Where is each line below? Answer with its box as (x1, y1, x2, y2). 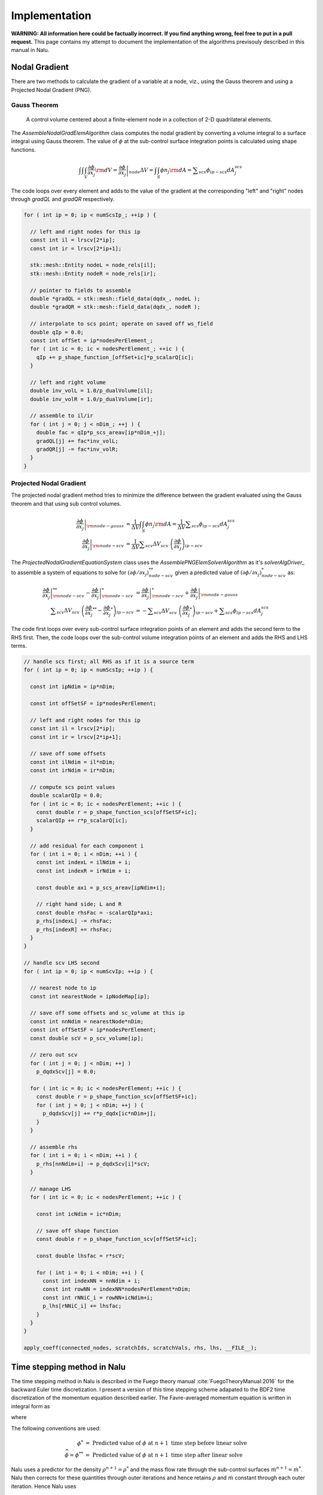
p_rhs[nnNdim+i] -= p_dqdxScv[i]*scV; (36, 1160, 150, 1167)
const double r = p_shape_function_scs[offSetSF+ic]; (36, 809, 197, 816)
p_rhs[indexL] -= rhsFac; (36, 918, 112, 925)
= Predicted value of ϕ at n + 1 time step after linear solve (85, 1452, 243, 1459)
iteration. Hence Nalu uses (11, 1482, 77, 1490)
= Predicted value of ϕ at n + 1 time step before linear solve (85, 1440, 248, 1447)
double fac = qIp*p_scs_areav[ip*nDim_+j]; (36, 429, 166, 436)
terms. (11, 642, 27, 649)
